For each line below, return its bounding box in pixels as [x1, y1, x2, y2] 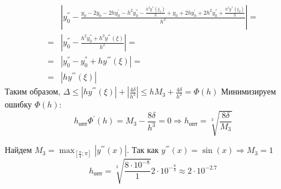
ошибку [5, 98, 32, 110]
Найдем [5, 144, 32, 156]
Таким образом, [5, 85, 61, 97]
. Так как [127, 144, 159, 156]
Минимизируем [221, 85, 276, 97]
